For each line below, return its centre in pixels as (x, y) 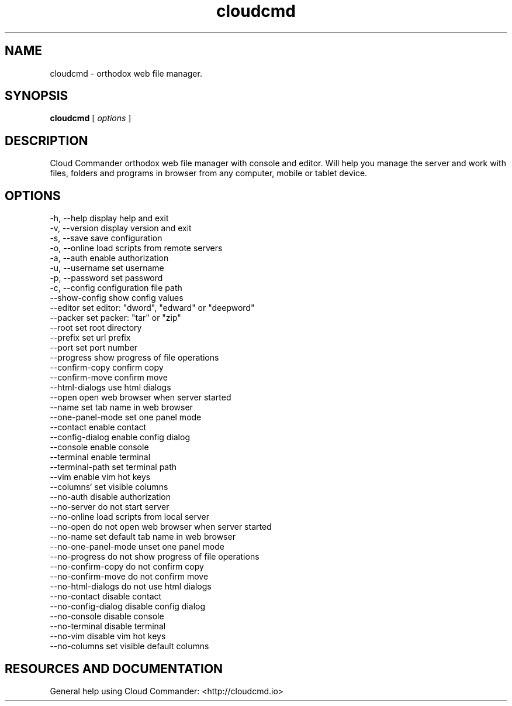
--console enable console (99, 447)
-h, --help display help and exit (109, 218)
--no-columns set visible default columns (129, 646)
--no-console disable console (107, 616)
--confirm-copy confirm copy (107, 368)
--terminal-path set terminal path (113, 467)
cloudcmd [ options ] (91, 118)
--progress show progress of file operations (134, 358)
